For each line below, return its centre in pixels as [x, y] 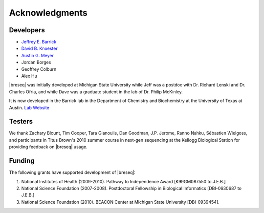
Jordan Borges [36, 62]
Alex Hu [29, 76]
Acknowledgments [48, 13]
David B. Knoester [40, 48]
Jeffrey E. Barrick [39, 42]
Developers [27, 30]
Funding [22, 161]
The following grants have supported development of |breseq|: [72, 172]
